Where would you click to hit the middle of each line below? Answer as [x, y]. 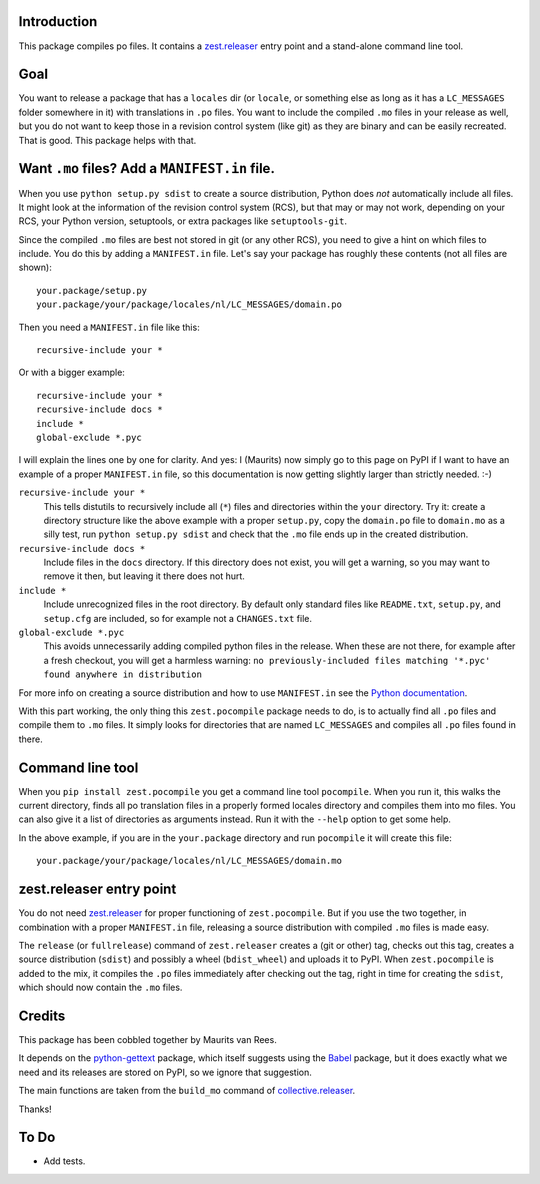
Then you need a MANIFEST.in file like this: [109, 327]
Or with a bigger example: [71, 372]
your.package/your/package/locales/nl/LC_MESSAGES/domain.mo [189, 861]
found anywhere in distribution [122, 674]
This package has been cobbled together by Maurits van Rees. [147, 1040]
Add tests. [64, 1161]
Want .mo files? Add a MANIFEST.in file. [146, 168]
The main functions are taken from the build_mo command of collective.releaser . [187, 1091]
